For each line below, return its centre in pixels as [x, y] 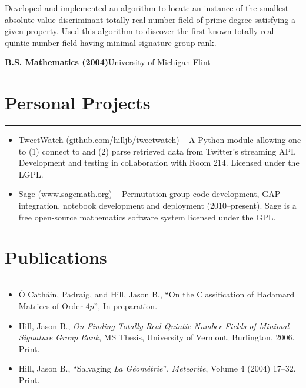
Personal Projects [78, 103]
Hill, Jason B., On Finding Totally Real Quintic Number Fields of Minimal [154, 325]
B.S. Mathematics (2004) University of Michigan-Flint [108, 62]
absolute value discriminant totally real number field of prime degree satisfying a [150, 19]
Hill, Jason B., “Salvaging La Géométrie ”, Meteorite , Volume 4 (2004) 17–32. [157, 368]
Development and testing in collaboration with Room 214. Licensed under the [159, 163]
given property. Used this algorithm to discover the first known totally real [139, 31]
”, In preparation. [126, 305]
